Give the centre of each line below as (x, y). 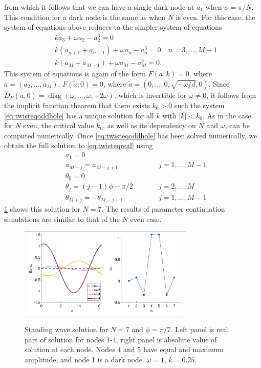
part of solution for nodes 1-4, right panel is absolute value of (121, 339)
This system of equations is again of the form (75, 74)
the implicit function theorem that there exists (77, 105)
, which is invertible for (150, 95)
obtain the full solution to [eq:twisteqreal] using (79, 145)
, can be (237, 125)
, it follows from (231, 95)
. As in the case (227, 115)
